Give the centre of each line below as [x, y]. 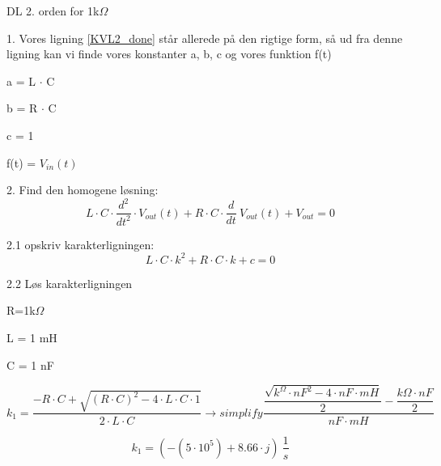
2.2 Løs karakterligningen [70, 283]
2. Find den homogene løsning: [83, 190]
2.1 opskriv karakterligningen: [81, 244]
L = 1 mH [32, 337]
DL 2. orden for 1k [53, 11]
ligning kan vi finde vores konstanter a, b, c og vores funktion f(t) [169, 54]
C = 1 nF [30, 364]
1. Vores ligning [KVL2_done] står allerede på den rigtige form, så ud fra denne [205, 38]
